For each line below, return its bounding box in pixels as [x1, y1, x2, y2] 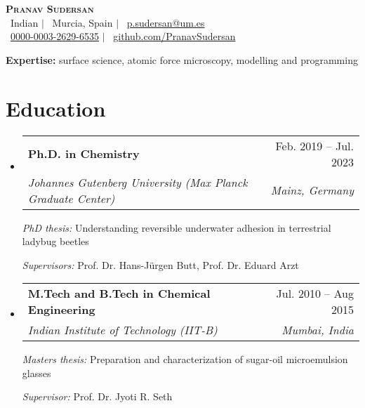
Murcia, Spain [52, 15, 113, 29]
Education [6, 93, 106, 122]
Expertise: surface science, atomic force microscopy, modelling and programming [6, 52, 358, 67]
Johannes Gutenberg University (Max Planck [27, 173, 248, 190]
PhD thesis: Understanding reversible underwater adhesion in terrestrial [22, 220, 331, 235]
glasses [22, 365, 51, 380]
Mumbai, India [281, 322, 354, 338]
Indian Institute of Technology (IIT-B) [27, 322, 218, 338]
